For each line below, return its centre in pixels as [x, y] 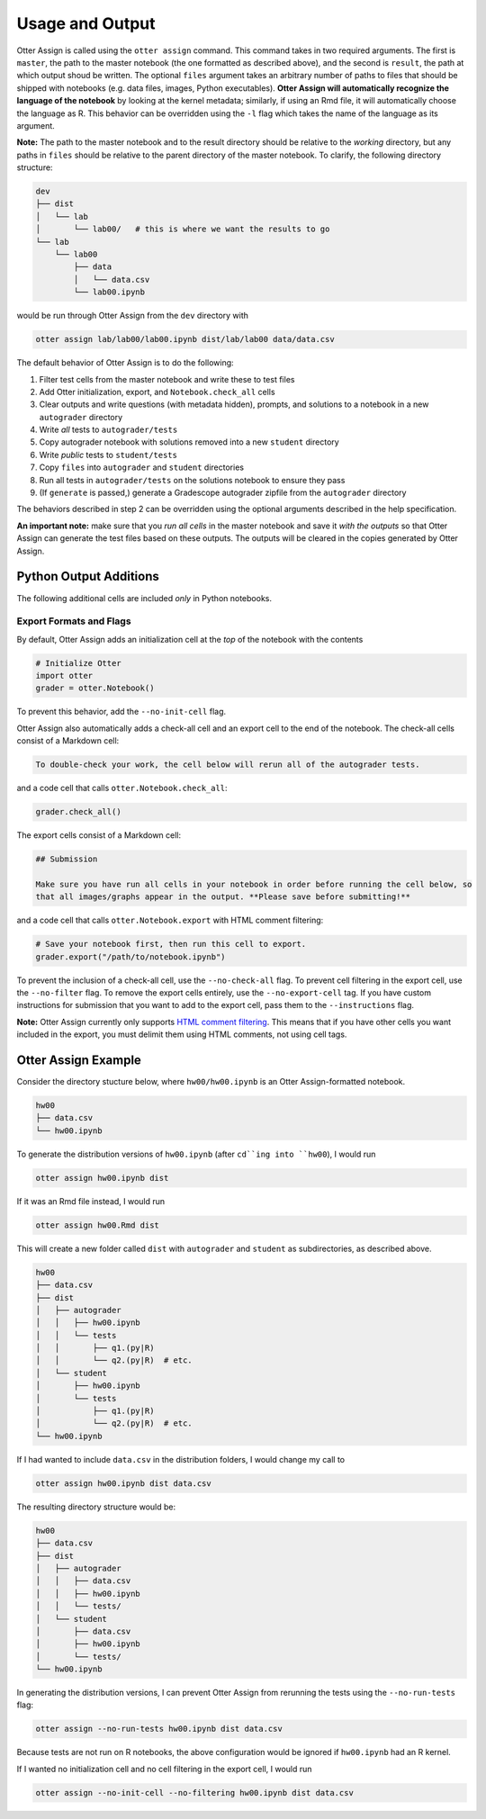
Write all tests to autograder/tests [108, 430]
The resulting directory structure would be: [96, 1507]
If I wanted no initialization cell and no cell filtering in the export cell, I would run [164, 1769]
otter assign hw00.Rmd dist [97, 1225]
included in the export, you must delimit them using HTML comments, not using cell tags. [182, 1034]
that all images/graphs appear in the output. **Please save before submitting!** [223, 897]
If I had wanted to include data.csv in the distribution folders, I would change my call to [181, 1459]
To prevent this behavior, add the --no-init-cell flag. [121, 712]
